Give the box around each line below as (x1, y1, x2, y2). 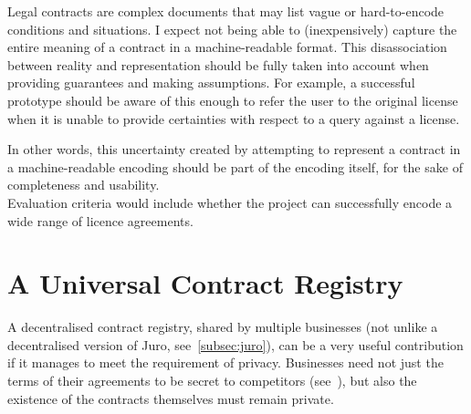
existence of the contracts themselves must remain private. (7, 388, 334, 408)
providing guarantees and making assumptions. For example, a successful (7, 73, 415, 92)
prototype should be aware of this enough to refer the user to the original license (7, 90, 458, 109)
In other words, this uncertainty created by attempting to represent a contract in (7, 140, 461, 159)
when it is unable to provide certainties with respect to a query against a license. (7, 109, 460, 128)
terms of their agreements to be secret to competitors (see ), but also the (7, 371, 417, 390)
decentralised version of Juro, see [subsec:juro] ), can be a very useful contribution (7, 335, 464, 354)
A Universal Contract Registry (7, 264, 403, 302)
